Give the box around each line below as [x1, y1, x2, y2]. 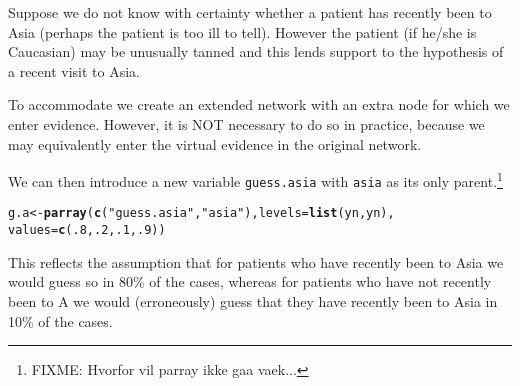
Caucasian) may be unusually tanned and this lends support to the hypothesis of [8, 41, 504, 62]
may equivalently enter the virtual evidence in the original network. [8, 133, 422, 154]
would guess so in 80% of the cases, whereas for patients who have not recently [8, 271, 492, 292]
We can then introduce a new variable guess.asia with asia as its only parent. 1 [8, 168, 503, 191]
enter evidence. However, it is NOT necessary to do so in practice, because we [8, 113, 485, 134]
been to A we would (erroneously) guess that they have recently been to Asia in [8, 290, 498, 311]
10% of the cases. [8, 310, 113, 331]
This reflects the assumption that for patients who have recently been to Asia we [8, 251, 504, 272]
